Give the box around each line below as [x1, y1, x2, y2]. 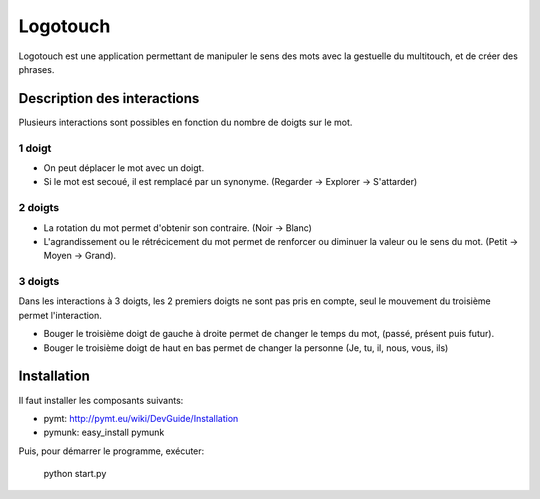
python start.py [43, 468, 107, 480]
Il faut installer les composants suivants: [18, 394, 184, 406]
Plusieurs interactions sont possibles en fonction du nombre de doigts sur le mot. [18, 116, 353, 128]
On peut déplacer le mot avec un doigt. [43, 161, 205, 174]
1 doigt [18, 141, 52, 155]
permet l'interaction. [18, 309, 102, 321]
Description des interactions [18, 90, 200, 107]
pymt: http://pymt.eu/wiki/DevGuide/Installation [43, 412, 239, 424]
